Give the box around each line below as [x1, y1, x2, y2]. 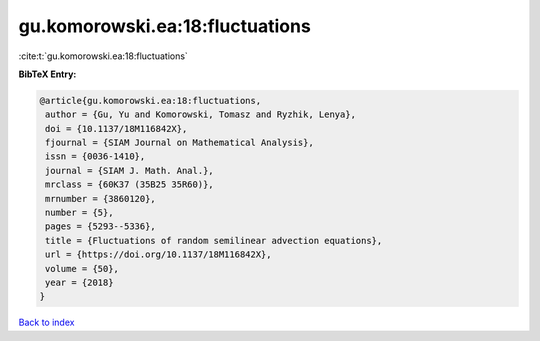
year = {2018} [45, 277, 114, 288]
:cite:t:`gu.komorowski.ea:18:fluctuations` [18, 50, 189, 62]
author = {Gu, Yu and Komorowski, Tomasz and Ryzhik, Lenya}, [45, 109, 357, 120]
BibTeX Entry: [18, 68, 77, 80]
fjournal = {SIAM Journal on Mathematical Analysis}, [45, 137, 314, 149]
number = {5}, [45, 207, 114, 219]
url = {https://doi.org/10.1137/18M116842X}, [45, 249, 272, 260]
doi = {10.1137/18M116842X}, [45, 123, 188, 134]
